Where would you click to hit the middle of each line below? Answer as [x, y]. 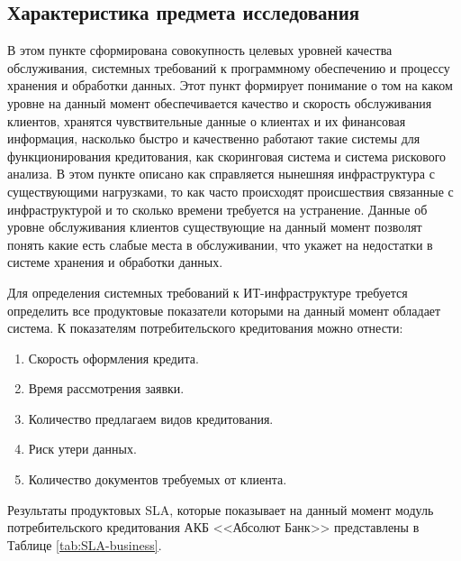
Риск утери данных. [82, 449]
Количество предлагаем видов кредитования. [151, 418]
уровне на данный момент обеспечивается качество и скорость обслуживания [220, 102]
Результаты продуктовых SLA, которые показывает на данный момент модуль [221, 509]
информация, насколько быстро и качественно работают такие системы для [214, 138]
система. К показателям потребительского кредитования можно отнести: [205, 328]
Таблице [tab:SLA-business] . [85, 544]
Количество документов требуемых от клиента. [158, 479]
